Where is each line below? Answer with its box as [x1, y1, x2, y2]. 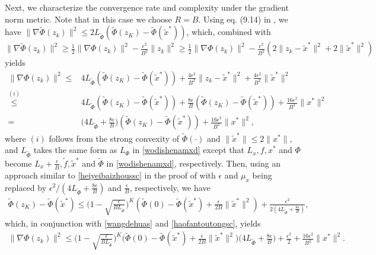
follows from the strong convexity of [49, 132, 180, 144]
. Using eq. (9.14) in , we [198, 12, 288, 25]
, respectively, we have [129, 181, 211, 193]
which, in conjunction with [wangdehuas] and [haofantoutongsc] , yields [5, 216, 261, 229]
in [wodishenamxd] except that [132, 144, 244, 156]
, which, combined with [186, 26, 271, 38]
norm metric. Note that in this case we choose [5, 12, 172, 25]
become [5, 157, 32, 169]
